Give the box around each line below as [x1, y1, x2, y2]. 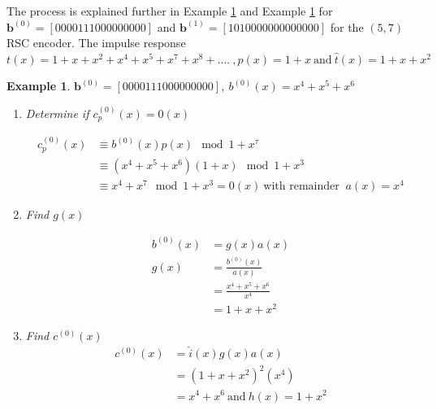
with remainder [263, 180, 340, 192]
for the [330, 18, 364, 35]
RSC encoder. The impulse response [6, 34, 186, 51]
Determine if [25, 104, 89, 121]
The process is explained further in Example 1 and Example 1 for [6, 2, 333, 19]
